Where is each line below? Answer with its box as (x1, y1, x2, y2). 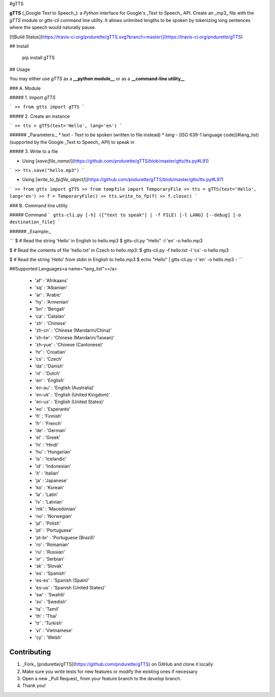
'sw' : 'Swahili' (35, 591, 66, 598)
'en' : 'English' (35, 378, 65, 384)
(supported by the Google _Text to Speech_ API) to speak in (9, 139, 134, 145)
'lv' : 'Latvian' (35, 499, 64, 505)
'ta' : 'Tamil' (35, 606, 60, 612)
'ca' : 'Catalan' (35, 313, 66, 319)
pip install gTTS (22, 55, 55, 61)
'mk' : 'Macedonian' (35, 506, 77, 512)
